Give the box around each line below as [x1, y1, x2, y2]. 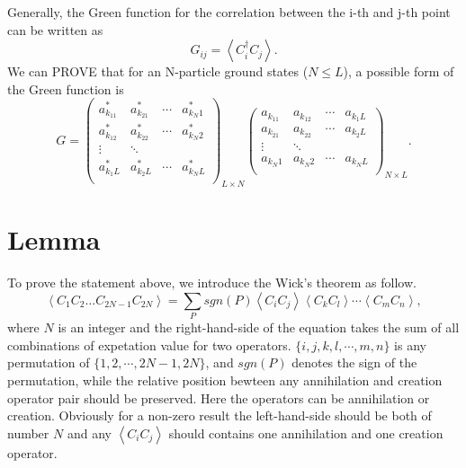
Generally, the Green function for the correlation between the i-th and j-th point [7, 3, 451, 21]
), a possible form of [343, 62, 454, 81]
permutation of [7, 353, 90, 372]
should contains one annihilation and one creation [168, 423, 444, 442]
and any [67, 423, 112, 442]
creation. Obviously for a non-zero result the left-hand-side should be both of [7, 406, 432, 425]
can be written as [7, 20, 103, 39]
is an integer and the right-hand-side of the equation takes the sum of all [58, 318, 460, 337]
